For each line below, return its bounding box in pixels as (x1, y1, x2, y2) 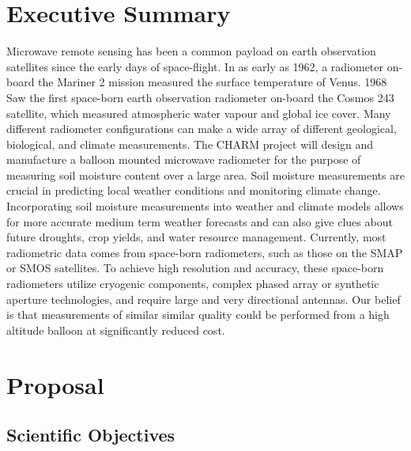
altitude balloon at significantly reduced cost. (6, 321, 225, 338)
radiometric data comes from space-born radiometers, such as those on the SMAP (6, 244, 403, 260)
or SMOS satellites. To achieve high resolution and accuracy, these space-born (6, 260, 384, 276)
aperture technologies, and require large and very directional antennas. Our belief (6, 290, 401, 307)
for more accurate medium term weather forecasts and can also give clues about (6, 213, 393, 229)
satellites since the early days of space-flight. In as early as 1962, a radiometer (6, 58, 384, 74)
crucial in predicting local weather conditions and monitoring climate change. (6, 182, 381, 199)
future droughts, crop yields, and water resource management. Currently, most (6, 229, 386, 245)
